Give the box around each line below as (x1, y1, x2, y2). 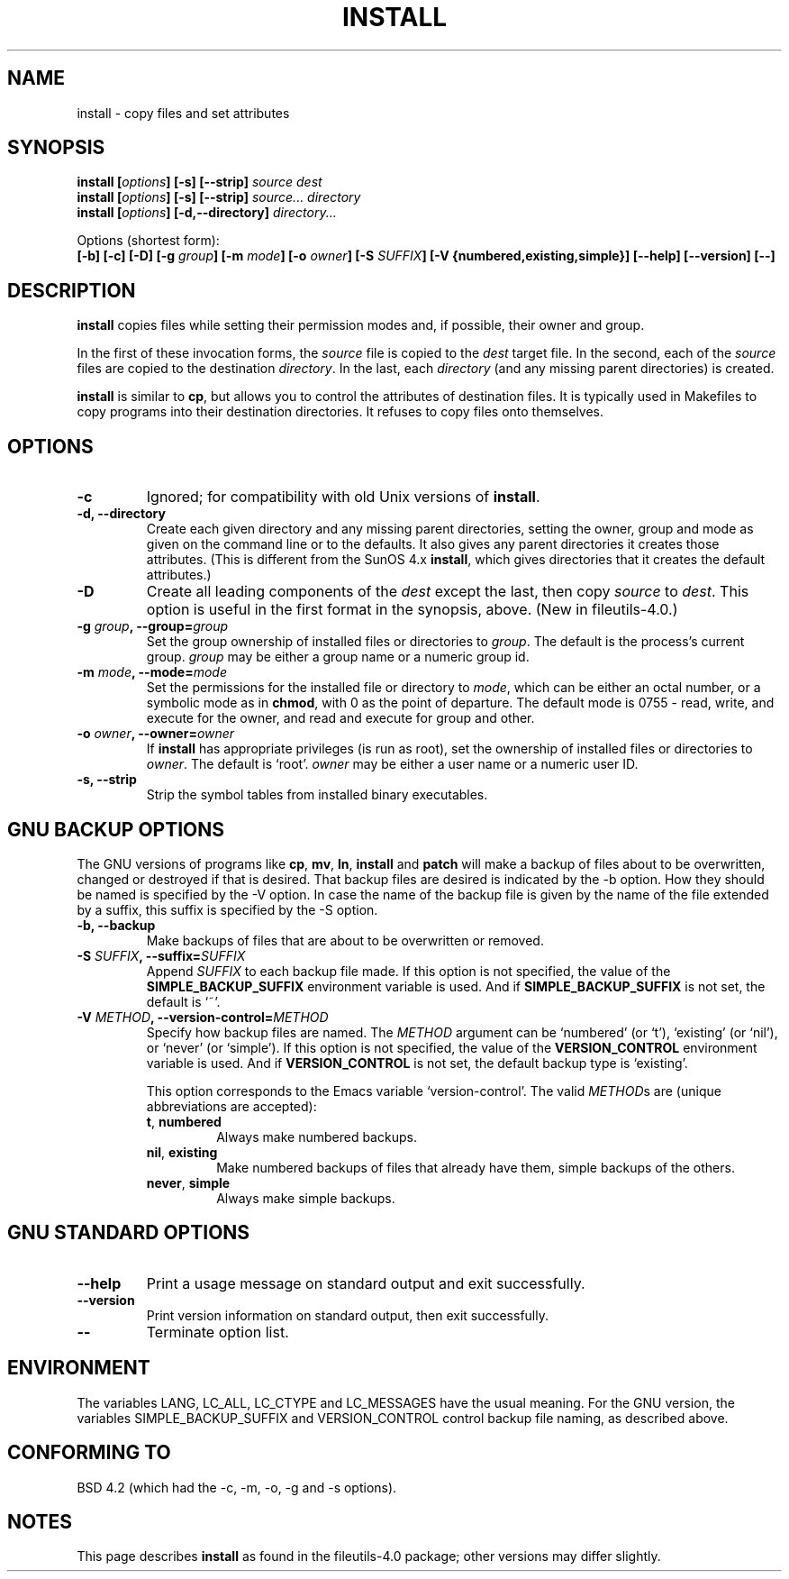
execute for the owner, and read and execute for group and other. (146, 710, 535, 726)
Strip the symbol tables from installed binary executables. (146, 787, 488, 803)
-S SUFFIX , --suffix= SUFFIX (77, 947, 246, 963)
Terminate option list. (146, 1322, 289, 1341)
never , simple (146, 1174, 231, 1191)
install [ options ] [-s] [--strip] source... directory (77, 189, 361, 205)
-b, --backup (77, 917, 156, 933)
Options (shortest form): (77, 233, 220, 249)
